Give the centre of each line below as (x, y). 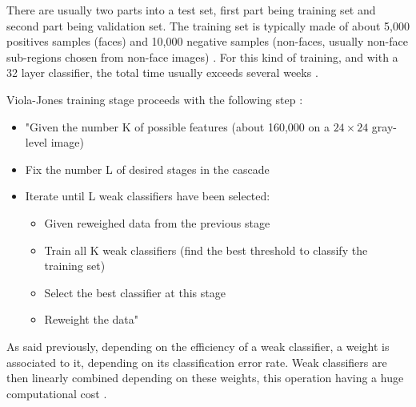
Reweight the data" (92, 319)
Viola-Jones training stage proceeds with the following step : (155, 99)
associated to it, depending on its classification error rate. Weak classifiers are (197, 362)
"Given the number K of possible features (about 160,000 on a (177, 126)
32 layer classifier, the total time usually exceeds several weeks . (162, 73)
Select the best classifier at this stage (135, 292)
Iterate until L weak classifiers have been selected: (148, 196)
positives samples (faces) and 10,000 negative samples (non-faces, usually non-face (207, 41)
